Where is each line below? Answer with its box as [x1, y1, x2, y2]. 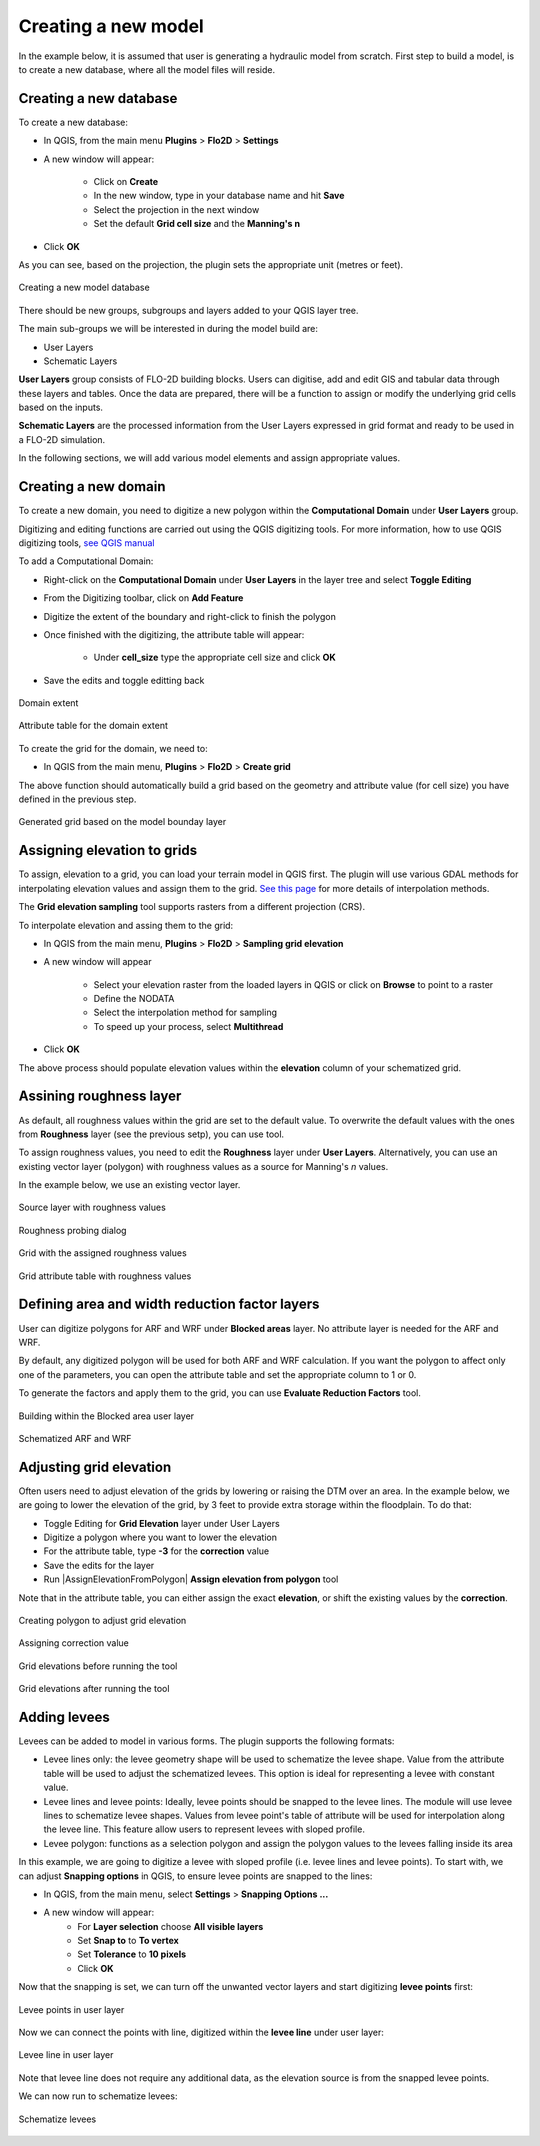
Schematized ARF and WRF [18, 1432, 132, 1444]
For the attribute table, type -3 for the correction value [43, 1545, 270, 1557]
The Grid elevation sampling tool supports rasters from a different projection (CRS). [18, 901, 365, 913]
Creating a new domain [18, 478, 166, 495]
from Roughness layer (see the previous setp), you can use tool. [18, 1128, 285, 1140]
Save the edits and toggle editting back [43, 674, 205, 686]
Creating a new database [18, 90, 178, 107]
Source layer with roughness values [18, 1201, 167, 1214]
